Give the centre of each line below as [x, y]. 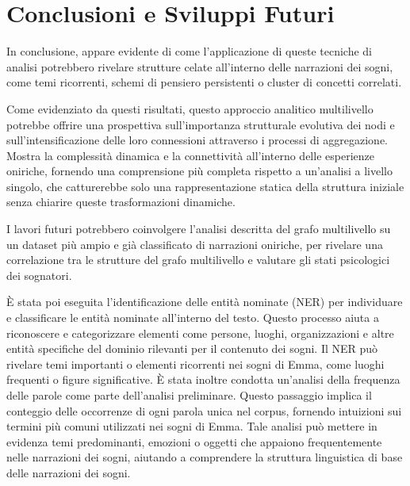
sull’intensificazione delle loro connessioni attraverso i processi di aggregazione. [197, 140]
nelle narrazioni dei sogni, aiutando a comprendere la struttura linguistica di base [205, 457]
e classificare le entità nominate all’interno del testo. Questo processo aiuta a [193, 318]
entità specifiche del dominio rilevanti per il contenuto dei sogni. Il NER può [192, 348]
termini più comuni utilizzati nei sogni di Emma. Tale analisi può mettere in [192, 426]
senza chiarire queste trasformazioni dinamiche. [121, 202]
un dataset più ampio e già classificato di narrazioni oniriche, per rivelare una [195, 244]
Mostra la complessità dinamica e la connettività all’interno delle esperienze [190, 155]
